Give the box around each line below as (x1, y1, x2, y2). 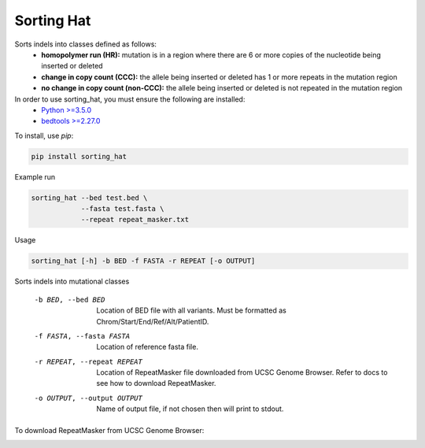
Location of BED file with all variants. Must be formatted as (96, 305, 286, 315)
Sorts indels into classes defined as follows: (14, 39, 157, 49)
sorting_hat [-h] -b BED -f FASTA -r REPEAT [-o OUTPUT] (31, 257, 256, 265)
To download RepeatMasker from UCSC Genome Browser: (14, 425, 205, 435)
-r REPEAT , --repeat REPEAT (34, 357, 143, 366)
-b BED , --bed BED (34, 295, 105, 304)
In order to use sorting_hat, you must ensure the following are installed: (14, 94, 246, 104)
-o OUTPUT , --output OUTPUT (34, 394, 143, 402)
